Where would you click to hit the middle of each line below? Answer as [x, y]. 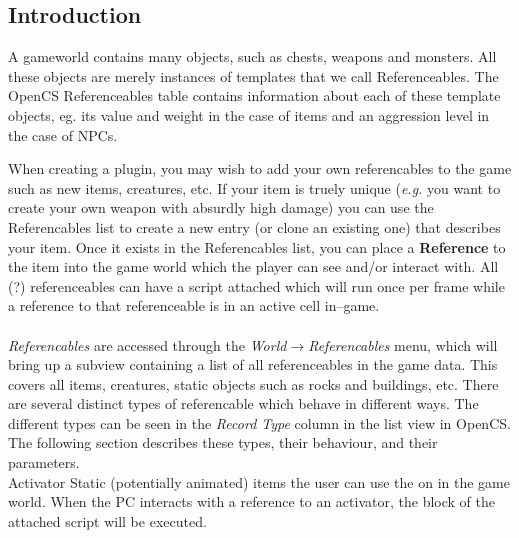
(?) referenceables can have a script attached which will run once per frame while [256, 285]
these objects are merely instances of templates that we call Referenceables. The [253, 75]
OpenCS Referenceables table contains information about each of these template [254, 95]
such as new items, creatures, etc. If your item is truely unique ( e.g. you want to [254, 187]
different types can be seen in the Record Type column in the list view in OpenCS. [259, 422]
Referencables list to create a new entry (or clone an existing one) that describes [254, 226]
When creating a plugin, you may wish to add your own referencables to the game [260, 168]
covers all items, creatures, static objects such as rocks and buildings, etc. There [253, 383]
